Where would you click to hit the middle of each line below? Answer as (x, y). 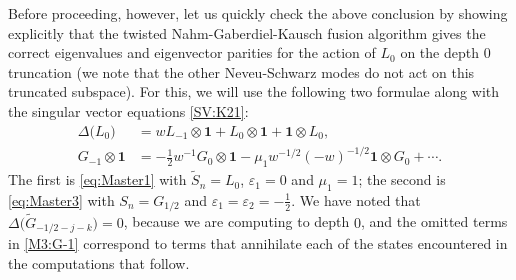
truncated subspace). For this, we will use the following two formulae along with (254, 91)
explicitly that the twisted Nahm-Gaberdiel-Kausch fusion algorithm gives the (247, 32)
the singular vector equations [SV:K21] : (128, 110)
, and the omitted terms (434, 221)
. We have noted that (356, 199)
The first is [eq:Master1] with (97, 179)
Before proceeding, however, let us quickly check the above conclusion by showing (258, 13)
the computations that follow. (99, 262)
